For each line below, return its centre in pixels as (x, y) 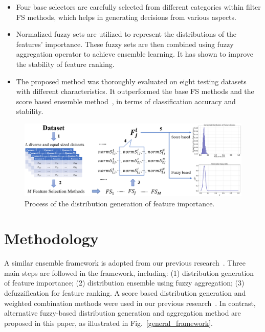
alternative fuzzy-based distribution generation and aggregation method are (123, 313)
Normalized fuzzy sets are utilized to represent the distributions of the (126, 34)
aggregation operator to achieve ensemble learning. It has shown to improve (135, 54)
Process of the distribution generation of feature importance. (120, 203)
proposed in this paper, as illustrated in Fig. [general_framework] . (108, 323)
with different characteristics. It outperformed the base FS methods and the (135, 91)
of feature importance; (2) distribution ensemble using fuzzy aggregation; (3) (124, 283)
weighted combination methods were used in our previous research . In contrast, (130, 303)
